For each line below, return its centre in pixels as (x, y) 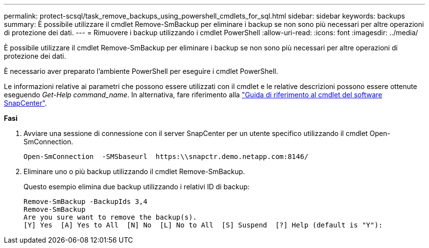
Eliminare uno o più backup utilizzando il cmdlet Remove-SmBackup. (134, 171)
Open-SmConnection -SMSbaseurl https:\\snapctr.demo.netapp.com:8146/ (166, 157)
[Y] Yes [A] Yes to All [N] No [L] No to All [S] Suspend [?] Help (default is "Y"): (203, 225)
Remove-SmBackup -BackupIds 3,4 (85, 202)
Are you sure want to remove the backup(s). (110, 217)
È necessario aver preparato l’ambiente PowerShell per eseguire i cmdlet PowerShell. (141, 71)
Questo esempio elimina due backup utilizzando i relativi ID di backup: (137, 187)
